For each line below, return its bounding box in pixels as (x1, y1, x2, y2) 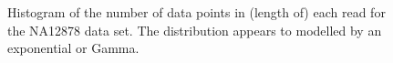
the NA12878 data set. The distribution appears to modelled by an (7, 20, 382, 39)
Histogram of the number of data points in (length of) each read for (7, 3, 386, 21)
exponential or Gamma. (7, 38, 140, 58)
